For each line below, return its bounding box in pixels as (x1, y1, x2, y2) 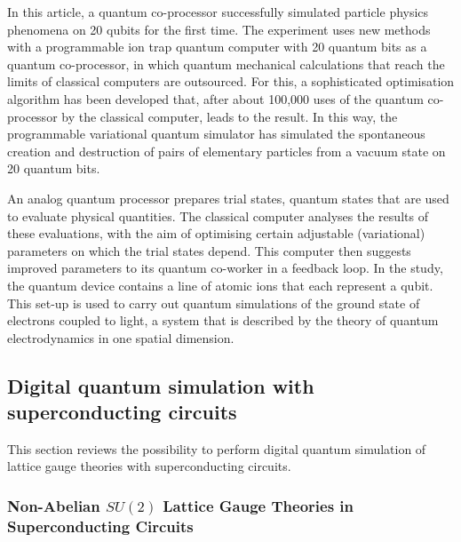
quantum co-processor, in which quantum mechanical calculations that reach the (7, 54, 445, 73)
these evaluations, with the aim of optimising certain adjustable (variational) (7, 224, 425, 243)
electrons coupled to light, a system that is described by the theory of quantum (7, 311, 439, 330)
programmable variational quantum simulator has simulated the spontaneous (7, 124, 425, 143)
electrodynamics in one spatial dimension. (7, 328, 234, 347)
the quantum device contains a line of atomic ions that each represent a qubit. (7, 275, 433, 294)
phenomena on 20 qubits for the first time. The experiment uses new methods (7, 20, 431, 38)
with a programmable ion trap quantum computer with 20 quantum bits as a (7, 37, 427, 56)
